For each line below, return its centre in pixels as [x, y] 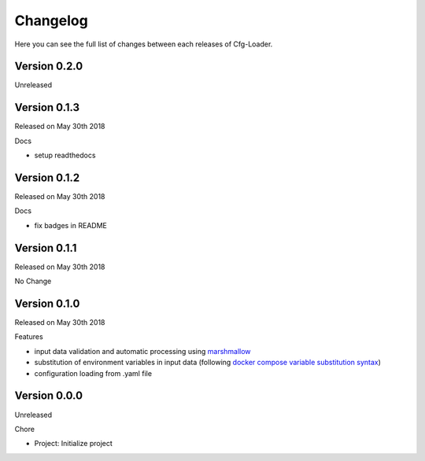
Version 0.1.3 [47, 107]
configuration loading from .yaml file [93, 373]
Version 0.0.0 [48, 396]
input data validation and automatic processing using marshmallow [142, 351]
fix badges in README [71, 225]
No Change [33, 281]
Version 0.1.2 [47, 177]
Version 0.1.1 [46, 248]
